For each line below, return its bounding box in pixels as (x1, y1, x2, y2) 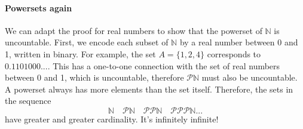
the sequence (5, 94, 51, 107)
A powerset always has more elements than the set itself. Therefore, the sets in (5, 82, 293, 95)
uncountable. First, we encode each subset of (5, 36, 169, 48)
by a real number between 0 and (179, 36, 298, 48)
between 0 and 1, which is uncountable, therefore (5, 71, 184, 84)
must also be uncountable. (201, 71, 298, 84)
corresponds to (207, 47, 261, 60)
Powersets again (5, 1, 72, 14)
